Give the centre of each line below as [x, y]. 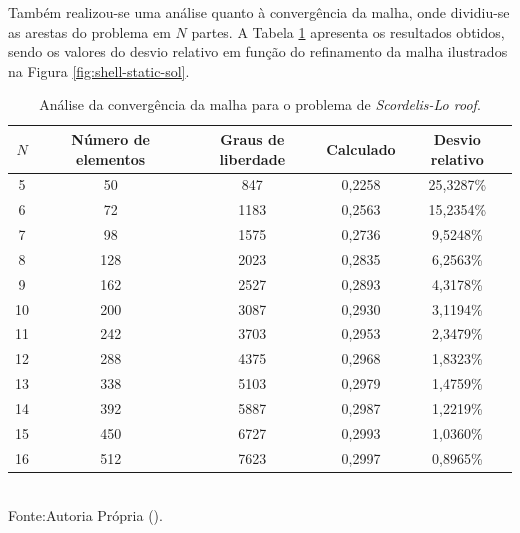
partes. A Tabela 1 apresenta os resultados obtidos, [348, 31]
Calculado [361, 148]
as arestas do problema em [89, 31]
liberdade [252, 158]
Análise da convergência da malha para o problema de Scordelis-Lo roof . [260, 104]
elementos [111, 158]
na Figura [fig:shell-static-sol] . [99, 70]
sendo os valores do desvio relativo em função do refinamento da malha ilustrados [258, 51]
